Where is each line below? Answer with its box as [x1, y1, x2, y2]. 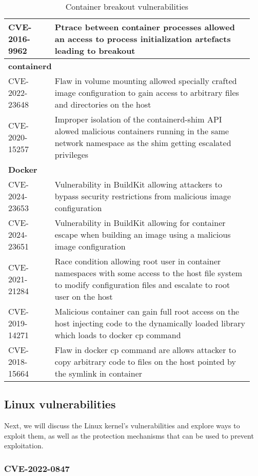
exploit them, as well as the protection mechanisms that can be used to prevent [4, 430, 254, 441]
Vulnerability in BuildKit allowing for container [54, 217, 226, 229]
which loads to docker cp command [54, 329, 181, 341]
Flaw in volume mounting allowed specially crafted [54, 75, 237, 87]
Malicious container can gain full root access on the [54, 305, 240, 317]
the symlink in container [54, 367, 143, 379]
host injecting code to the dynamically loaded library [54, 317, 246, 329]
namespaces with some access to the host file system [54, 267, 243, 279]
